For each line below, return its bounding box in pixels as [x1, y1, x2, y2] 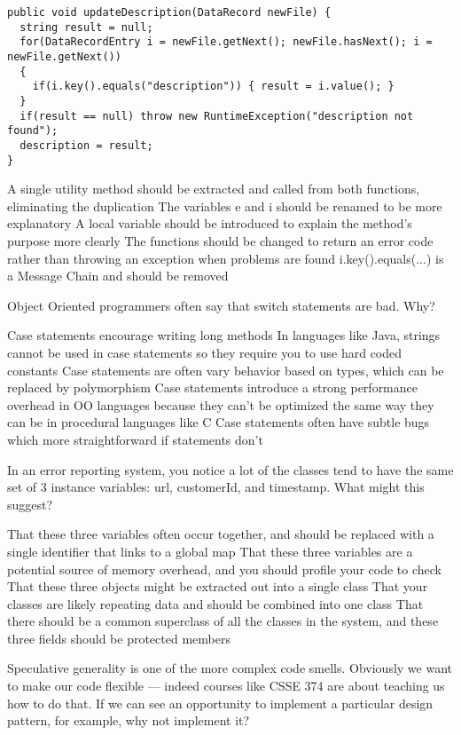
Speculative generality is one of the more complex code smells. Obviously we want [7, 659, 452, 677]
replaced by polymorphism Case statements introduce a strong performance [7, 378, 418, 397]
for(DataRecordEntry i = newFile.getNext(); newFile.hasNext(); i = [20, 36, 433, 49]
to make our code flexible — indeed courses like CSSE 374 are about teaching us [7, 676, 445, 695]
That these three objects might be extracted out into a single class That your [7, 577, 428, 596]
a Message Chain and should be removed [7, 266, 229, 285]
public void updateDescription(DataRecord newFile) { [7, 6, 332, 19]
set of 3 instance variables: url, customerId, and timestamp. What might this [7, 478, 425, 496]
